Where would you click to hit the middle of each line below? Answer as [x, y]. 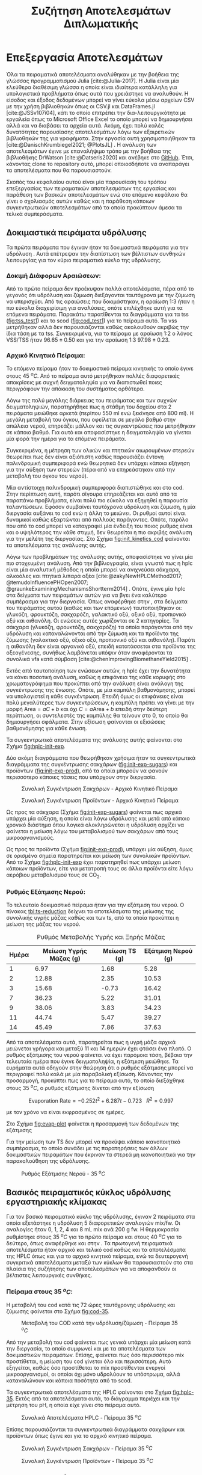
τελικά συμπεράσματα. [35, 214]
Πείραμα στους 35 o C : [40, 1291]
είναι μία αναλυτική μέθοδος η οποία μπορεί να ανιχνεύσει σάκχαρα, [93, 569]
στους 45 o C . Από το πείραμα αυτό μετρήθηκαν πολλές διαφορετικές [93, 375]
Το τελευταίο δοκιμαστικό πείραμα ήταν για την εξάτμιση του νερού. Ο [95, 905]
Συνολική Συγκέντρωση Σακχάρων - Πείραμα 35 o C [87, 1448]
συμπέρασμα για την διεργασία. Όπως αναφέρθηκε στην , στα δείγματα [97, 602]
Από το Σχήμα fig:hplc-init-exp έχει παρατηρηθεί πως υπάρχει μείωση [94, 862]
